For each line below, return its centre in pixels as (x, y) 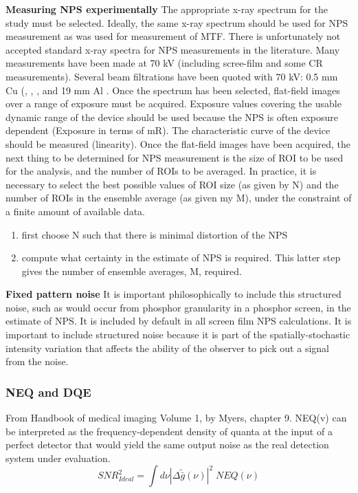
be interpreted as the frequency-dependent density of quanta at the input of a (169, 431)
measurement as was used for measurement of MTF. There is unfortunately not (173, 36)
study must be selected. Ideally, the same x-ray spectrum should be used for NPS (177, 22)
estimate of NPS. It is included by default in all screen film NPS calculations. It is (179, 321)
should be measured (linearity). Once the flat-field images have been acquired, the (178, 143)
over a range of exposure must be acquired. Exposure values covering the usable (174, 103)
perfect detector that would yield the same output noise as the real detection (167, 445)
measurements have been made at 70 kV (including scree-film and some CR (164, 63)
